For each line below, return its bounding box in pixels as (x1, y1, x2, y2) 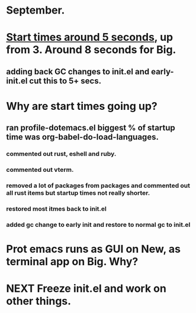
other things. (6, 295, 72, 308)
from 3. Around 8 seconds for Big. (6, 43, 176, 57)
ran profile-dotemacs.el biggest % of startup (6, 123, 176, 133)
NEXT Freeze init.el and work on (6, 282, 167, 295)
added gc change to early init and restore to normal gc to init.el (6, 220, 191, 229)
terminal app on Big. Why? (6, 255, 139, 269)
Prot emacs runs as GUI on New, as (6, 243, 181, 256)
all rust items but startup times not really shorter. (6, 189, 150, 197)
